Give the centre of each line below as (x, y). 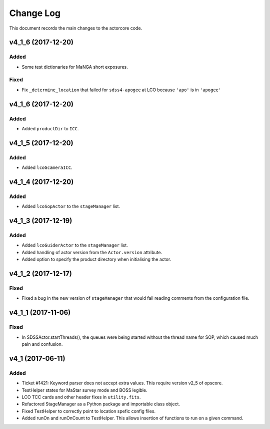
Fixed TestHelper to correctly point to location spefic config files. (89, 411)
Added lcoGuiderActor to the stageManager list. (75, 245)
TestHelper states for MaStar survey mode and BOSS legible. (84, 390)
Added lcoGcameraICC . (47, 167)
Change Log (35, 13)
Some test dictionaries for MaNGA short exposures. (75, 67)
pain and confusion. (42, 344)
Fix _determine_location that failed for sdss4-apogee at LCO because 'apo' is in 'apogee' (121, 90)
